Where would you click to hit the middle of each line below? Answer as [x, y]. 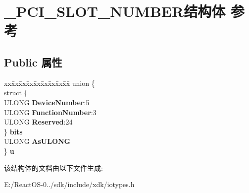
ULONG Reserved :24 [38, 122]
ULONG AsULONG [37, 141]
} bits [13, 131]
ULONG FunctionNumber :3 [50, 112]
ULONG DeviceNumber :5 [47, 102]
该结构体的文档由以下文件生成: [53, 167]
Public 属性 [33, 62]
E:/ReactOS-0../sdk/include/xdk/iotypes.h [69, 184]
